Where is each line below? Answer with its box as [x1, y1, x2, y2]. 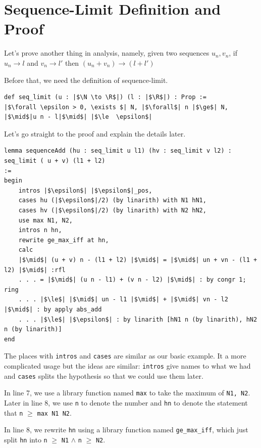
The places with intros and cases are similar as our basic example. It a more [4, 350, 246, 361]
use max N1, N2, [18, 216, 73, 224]
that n [4, 407, 23, 418]
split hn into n [4, 434, 47, 444]
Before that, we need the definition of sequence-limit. [4, 74, 168, 85]
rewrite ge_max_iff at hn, [18, 236, 109, 244]
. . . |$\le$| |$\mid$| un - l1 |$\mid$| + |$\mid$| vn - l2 [18, 296, 228, 303]
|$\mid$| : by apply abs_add [4, 305, 102, 313]
